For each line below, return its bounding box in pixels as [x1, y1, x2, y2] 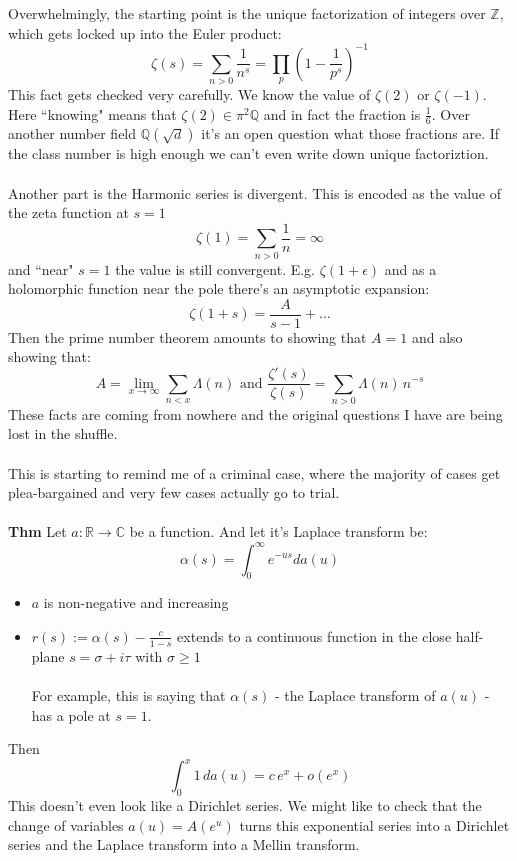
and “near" [8, 258, 74, 279]
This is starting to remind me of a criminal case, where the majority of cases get [8, 462, 501, 483]
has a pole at [31, 704, 111, 725]
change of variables [8, 814, 124, 835]
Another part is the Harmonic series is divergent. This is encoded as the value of [8, 182, 502, 203]
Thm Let [8, 521, 67, 542]
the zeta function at [8, 202, 129, 223]
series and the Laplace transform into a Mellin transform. [8, 834, 360, 855]
